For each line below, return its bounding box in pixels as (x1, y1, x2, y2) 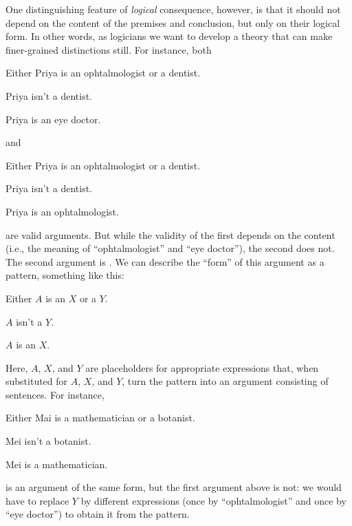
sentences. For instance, (5, 387, 104, 401)
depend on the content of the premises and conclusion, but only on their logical (5, 15, 340, 30)
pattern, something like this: (5, 268, 124, 282)
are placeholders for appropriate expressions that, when (85, 360, 319, 375)
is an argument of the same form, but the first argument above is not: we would (5, 480, 342, 494)
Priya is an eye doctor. (5, 112, 101, 126)
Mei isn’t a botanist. (5, 434, 91, 448)
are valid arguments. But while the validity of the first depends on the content (5, 227, 335, 242)
